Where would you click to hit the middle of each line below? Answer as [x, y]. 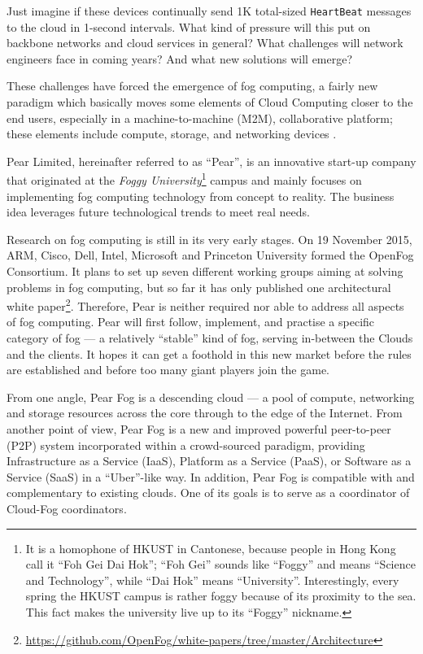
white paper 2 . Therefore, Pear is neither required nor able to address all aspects [205, 305]
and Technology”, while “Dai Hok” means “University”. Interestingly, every [212, 580]
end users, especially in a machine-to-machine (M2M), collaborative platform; [200, 118]
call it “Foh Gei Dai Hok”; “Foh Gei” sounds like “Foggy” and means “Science [220, 564]
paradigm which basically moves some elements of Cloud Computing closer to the [210, 102]
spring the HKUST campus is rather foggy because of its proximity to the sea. [221, 596]
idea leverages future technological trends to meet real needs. [158, 212]
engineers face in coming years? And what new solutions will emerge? [180, 58]
